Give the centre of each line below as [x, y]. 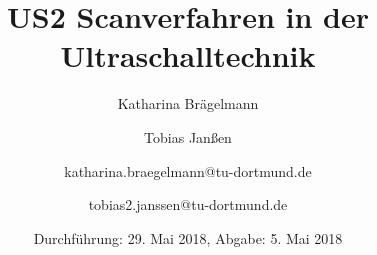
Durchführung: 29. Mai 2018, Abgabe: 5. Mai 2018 [188, 237]
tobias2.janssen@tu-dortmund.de [188, 204]
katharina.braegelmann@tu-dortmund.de [188, 170]
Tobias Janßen [188, 136]
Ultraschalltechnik [188, 55]
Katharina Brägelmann [188, 103]
